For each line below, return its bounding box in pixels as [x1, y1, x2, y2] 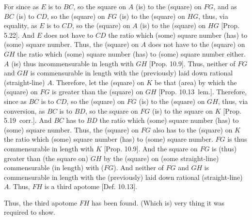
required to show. [4, 207, 55, 217]
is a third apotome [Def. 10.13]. [44, 181, 138, 191]
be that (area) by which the [154, 77, 237, 87]
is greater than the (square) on [52, 87, 143, 97]
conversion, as [4, 105, 45, 116]
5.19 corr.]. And [4, 115, 52, 125]
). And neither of [113, 162, 164, 173]
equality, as [4, 20, 37, 30]
